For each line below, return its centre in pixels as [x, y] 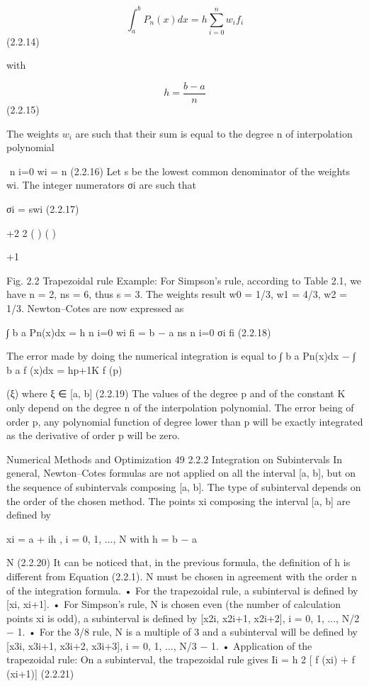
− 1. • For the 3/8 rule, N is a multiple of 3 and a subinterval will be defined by [182, 632]
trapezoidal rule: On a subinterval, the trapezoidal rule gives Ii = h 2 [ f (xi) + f [181, 659]
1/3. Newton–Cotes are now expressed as [95, 308]
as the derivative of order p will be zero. [93, 435]
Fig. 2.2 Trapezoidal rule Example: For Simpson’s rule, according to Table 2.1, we [184, 280]
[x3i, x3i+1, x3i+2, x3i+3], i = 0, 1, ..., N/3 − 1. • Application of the [159, 645]
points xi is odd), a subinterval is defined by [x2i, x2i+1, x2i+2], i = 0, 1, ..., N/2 [183, 618]
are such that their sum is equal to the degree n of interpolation [214, 133]
